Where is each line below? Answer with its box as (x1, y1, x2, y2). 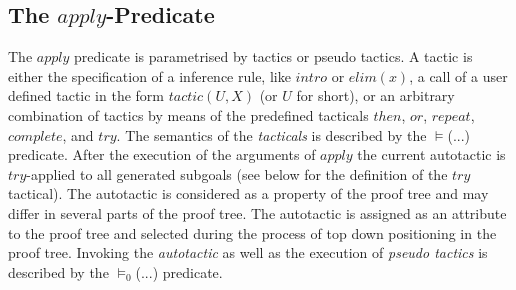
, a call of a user (409, 65, 508, 86)
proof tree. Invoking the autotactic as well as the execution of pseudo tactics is (8, 242, 488, 263)
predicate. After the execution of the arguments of (8, 144, 316, 165)
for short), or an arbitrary (296, 85, 455, 106)
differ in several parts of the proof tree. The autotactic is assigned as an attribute (8, 202, 507, 223)
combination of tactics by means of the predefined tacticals (8, 104, 369, 125)
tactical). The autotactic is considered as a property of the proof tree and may (8, 183, 489, 204)
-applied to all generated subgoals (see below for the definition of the (26, 163, 448, 184)
